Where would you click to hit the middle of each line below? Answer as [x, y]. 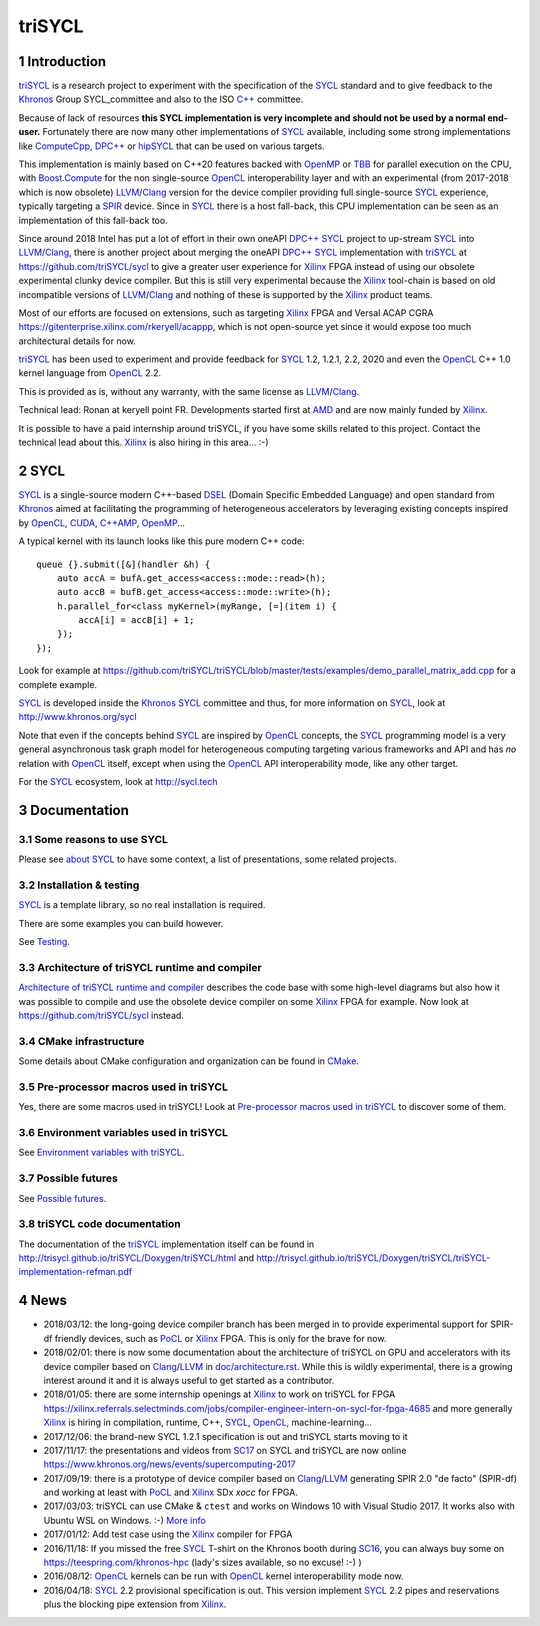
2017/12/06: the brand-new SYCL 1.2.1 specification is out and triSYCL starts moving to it [226, 1436]
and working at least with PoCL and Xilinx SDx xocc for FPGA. [171, 1492]
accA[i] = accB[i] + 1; [136, 620]
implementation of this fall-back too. [93, 220]
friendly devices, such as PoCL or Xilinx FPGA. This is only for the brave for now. [220, 1338]
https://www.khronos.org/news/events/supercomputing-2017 [170, 1464]
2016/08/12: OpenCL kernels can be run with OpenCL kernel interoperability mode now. [223, 1576]
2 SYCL [41, 470]
